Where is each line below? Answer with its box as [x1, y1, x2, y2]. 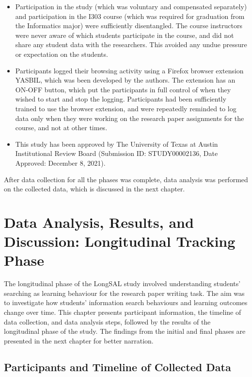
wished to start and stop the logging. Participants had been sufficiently [15, 94, 226, 104]
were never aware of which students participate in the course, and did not [15, 30, 234, 40]
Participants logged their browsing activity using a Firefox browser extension [15, 65, 244, 75]
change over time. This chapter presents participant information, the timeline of [4, 307, 241, 317]
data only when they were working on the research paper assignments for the [15, 113, 244, 123]
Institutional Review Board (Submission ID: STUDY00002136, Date [15, 148, 218, 158]
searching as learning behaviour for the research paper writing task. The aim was [4, 288, 245, 298]
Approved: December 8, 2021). [15, 157, 106, 168]
